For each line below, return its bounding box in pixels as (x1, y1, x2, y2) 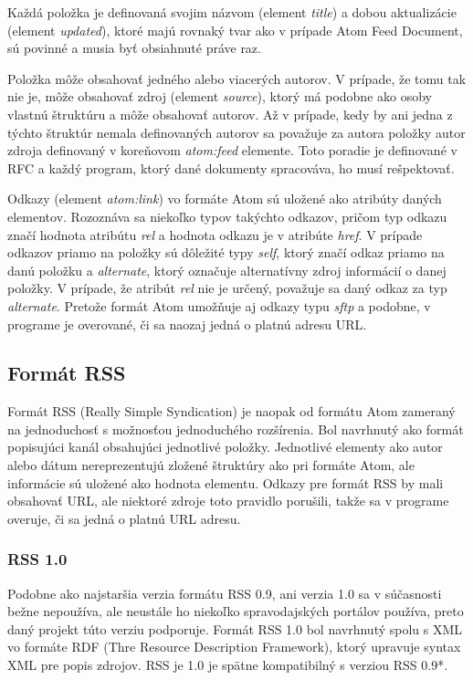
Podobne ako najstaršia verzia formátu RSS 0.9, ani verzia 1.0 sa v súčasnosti (7, 583, 442, 602)
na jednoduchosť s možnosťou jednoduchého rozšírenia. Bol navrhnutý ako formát (7, 419, 464, 438)
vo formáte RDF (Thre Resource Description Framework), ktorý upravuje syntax (7, 637, 461, 656)
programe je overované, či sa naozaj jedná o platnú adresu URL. (7, 314, 367, 333)
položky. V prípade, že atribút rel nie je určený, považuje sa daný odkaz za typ (7, 278, 447, 298)
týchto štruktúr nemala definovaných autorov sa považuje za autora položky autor (7, 122, 466, 141)
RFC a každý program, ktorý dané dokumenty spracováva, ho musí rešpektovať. (7, 158, 455, 177)
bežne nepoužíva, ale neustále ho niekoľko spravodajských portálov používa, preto (7, 602, 464, 621)
